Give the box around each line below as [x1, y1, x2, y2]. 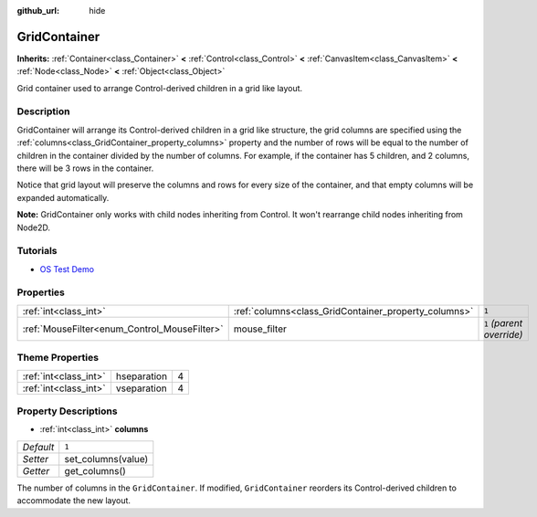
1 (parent [483, 316, 523, 329]
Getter [22, 464, 50, 477]
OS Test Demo [39, 263, 95, 274]
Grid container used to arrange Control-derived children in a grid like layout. [16, 82, 303, 93]
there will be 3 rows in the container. [16, 163, 154, 174]
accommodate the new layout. [16, 495, 132, 506]
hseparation [115, 370, 168, 383]
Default [22, 440, 55, 453]
